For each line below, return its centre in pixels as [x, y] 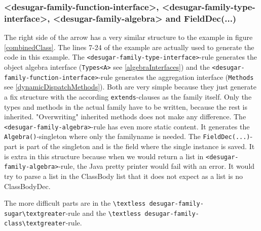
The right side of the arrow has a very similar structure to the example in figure [128, 37]
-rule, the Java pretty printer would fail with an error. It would [157, 166]
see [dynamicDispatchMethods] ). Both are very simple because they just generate [130, 87]
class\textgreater [35, 224]
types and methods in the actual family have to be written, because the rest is [126, 106]
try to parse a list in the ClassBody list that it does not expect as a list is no [124, 176]
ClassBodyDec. [27, 186]
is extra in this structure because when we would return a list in [104, 156]
